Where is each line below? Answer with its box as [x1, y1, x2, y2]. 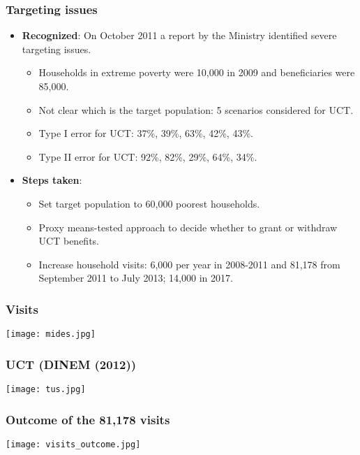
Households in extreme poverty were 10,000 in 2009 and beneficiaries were [38, 65, 355, 80]
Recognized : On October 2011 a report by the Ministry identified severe [22, 28, 337, 43]
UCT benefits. [38, 233, 100, 248]
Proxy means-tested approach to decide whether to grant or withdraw [38, 219, 338, 234]
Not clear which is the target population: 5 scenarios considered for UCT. [38, 102, 354, 117]
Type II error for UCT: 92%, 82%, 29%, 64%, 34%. [38, 149, 257, 164]
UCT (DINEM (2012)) [6, 355, 137, 373]
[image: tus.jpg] [6, 384, 86, 395]
